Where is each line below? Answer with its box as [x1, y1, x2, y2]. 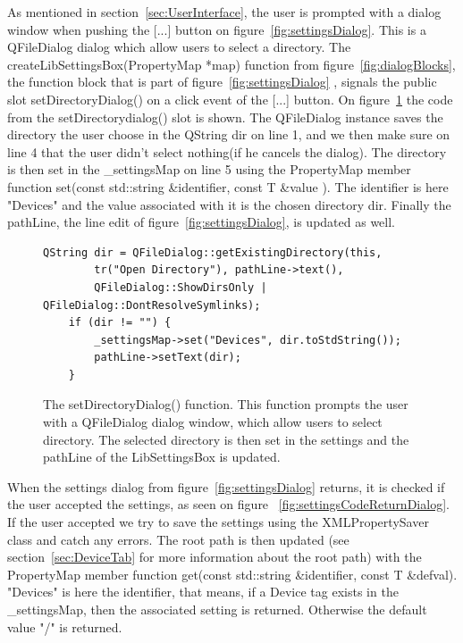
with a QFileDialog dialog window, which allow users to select [43, 413, 383, 431]
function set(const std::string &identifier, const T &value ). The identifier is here [7, 177, 449, 196]
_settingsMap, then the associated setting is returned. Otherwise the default [7, 600, 427, 618]
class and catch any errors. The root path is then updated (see [7, 530, 349, 548]
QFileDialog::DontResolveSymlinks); [43, 298, 261, 312]
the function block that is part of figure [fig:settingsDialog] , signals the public [7, 72, 437, 91]
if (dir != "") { [68, 316, 172, 330]
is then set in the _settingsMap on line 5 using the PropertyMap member [7, 160, 411, 179]
